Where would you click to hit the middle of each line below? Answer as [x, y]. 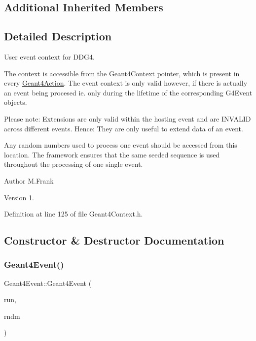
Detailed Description [58, 36]
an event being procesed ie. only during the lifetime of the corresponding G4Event [128, 92]
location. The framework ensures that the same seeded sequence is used [112, 154]
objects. [16, 102]
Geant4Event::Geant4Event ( [48, 283]
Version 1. [19, 197]
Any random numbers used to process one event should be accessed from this [121, 145]
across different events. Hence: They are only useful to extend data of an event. [124, 128]
